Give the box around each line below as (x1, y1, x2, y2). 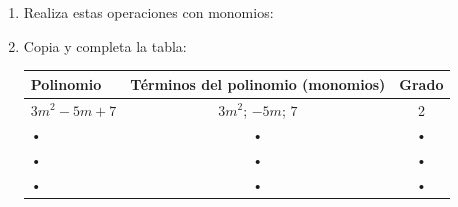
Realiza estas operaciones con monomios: (23, 2, 274, 22)
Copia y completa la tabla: (23, 35, 187, 56)
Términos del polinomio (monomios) (130, 73, 386, 94)
